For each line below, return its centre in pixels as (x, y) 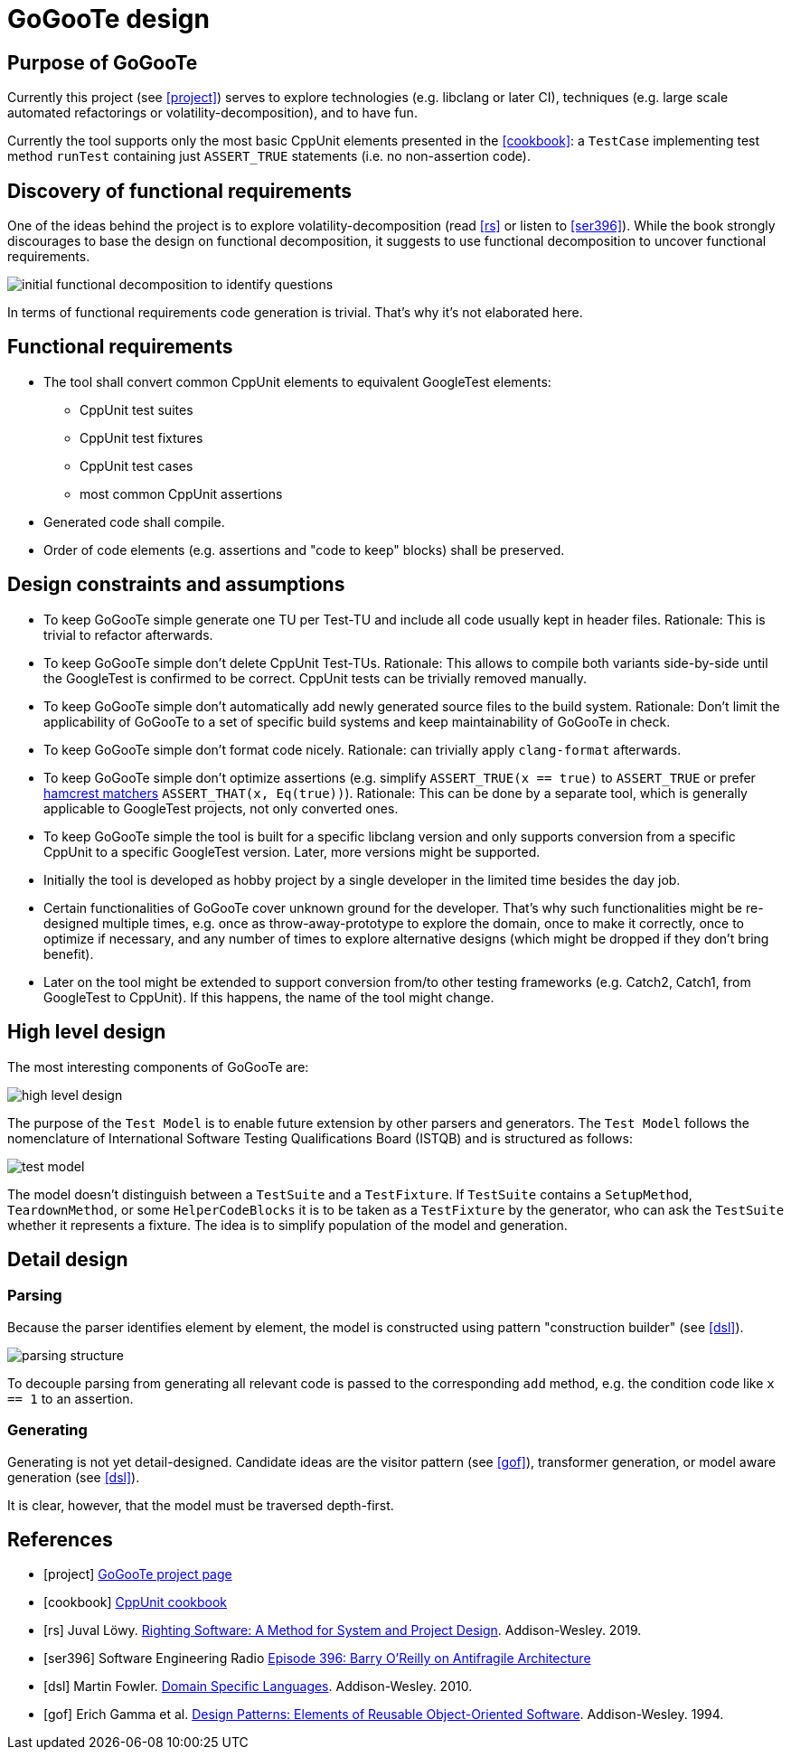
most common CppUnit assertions (181, 493)
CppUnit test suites (137, 409)
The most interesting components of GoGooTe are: (158, 1066)
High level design (87, 1032)
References (60, 1539)
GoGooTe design (108, 19)
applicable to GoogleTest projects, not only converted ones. (221, 808)
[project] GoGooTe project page (138, 1574)
